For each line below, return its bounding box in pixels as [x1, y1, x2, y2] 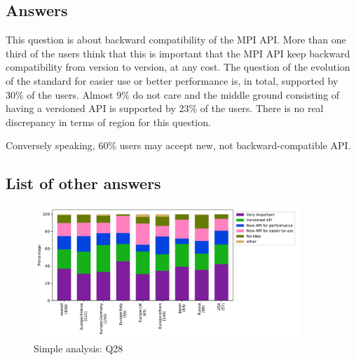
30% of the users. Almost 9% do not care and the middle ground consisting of [6, 87, 340, 102]
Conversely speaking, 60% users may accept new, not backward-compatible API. [6, 138, 351, 153]
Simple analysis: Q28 [34, 340, 123, 355]
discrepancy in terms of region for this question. [6, 114, 211, 129]
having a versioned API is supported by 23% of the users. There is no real [6, 101, 324, 116]
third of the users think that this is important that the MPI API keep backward [6, 46, 350, 60]
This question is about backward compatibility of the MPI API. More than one [6, 32, 346, 47]
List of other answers [6, 172, 161, 194]
